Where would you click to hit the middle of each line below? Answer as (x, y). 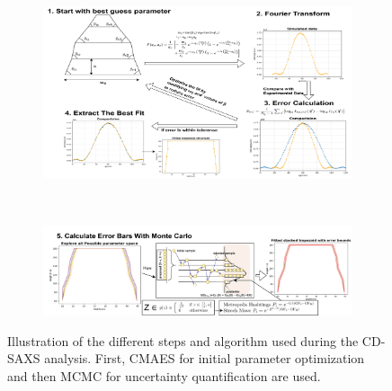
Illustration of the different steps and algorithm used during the (183, 340)
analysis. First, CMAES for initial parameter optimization (205, 358)
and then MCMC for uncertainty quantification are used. (164, 375)
